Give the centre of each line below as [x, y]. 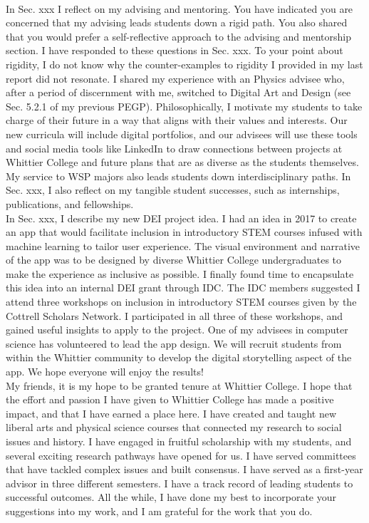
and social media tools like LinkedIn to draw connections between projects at [174, 148]
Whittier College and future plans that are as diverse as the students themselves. [182, 162]
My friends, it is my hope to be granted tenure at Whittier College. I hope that [179, 385]
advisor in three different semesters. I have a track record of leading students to [180, 483]
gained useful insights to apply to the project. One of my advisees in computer [177, 330]
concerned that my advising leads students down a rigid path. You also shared [177, 22]
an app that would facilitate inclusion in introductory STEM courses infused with [184, 232]
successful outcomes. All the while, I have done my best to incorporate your [171, 497]
